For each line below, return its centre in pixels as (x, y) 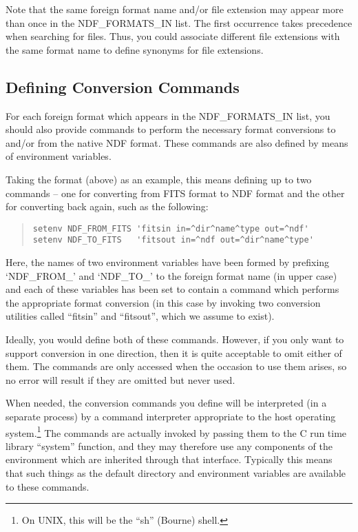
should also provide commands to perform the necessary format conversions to (171, 129)
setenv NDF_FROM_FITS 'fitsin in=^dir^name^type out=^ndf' (171, 228)
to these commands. (48, 486)
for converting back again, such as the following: (107, 206)
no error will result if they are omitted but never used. (120, 379)
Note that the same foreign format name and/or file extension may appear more (175, 9)
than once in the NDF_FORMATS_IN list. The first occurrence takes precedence (179, 22)
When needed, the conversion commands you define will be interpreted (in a (166, 403)
